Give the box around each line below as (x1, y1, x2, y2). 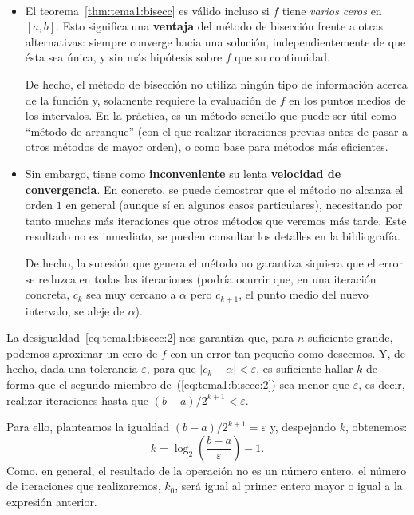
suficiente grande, (307, 329, 393, 346)
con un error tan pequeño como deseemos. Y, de (170, 344, 406, 361)
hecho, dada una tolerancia (6, 360, 138, 377)
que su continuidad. (235, 49, 330, 65)
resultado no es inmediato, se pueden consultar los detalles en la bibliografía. (25, 228, 400, 244)
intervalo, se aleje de (25, 302, 124, 319)
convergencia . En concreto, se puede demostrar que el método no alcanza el (25, 180, 404, 197)
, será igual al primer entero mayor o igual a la (175, 477, 403, 494)
